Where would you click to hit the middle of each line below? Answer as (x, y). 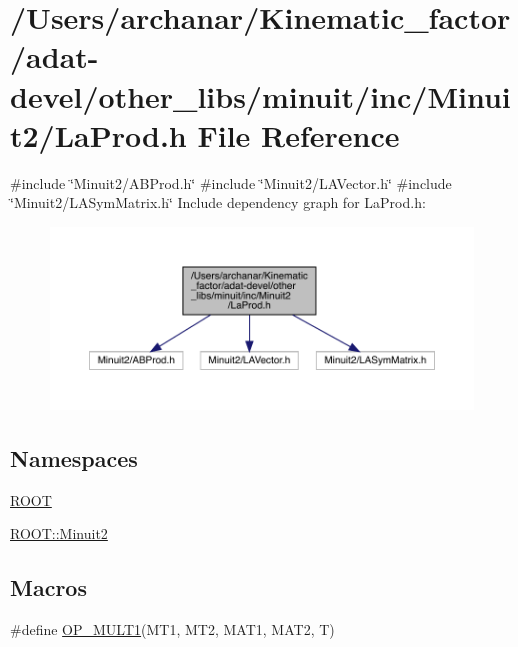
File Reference (298, 134)
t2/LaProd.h (98, 134)
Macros (48, 587)
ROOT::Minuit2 (59, 533)
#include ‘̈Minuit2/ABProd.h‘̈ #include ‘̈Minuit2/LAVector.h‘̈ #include (231, 182)
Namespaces (74, 457)
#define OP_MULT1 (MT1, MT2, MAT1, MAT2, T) (172, 629)
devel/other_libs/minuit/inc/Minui (260, 95)
